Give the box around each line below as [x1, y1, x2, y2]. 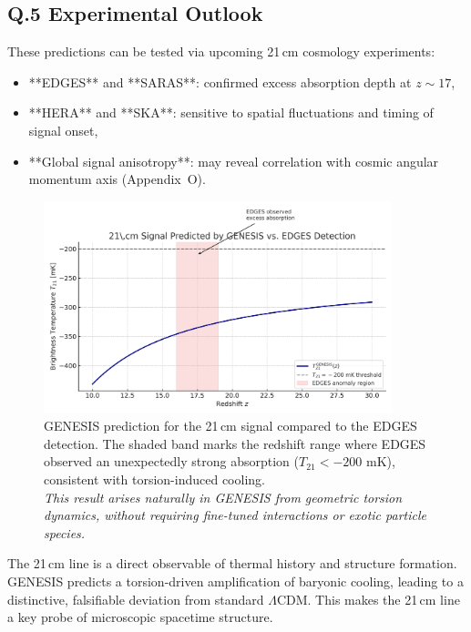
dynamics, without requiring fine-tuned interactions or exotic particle [44, 505, 426, 525]
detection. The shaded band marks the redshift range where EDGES [44, 433, 426, 453]
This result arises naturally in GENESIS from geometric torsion [44, 487, 403, 506]
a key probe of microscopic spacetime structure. [7, 607, 273, 627]
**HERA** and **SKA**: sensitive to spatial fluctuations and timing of [28, 103, 434, 122]
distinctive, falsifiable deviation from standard [7, 589, 264, 608]
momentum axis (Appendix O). [28, 169, 206, 189]
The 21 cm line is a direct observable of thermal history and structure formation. [7, 554, 457, 573]
